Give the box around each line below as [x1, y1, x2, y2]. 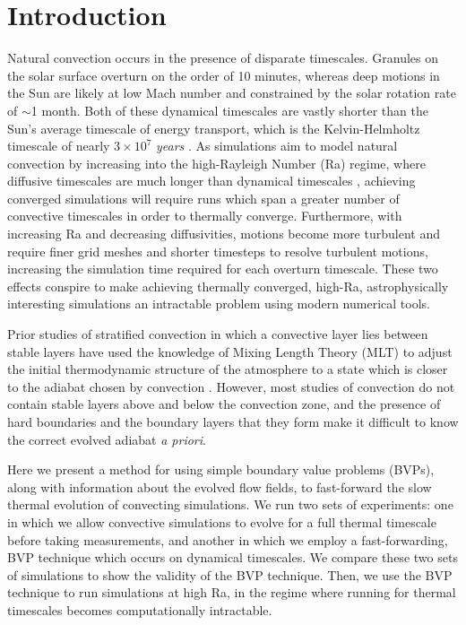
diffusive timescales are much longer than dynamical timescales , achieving [7, 171, 416, 190]
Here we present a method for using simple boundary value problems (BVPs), [7, 460, 435, 479]
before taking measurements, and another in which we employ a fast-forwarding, [7, 530, 448, 549]
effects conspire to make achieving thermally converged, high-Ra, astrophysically [7, 276, 449, 295]
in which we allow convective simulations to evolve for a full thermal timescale [7, 512, 436, 531]
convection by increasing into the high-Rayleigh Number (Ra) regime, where [7, 153, 426, 172]
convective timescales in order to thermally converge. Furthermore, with [7, 206, 402, 225]
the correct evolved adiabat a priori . [7, 430, 206, 448]
